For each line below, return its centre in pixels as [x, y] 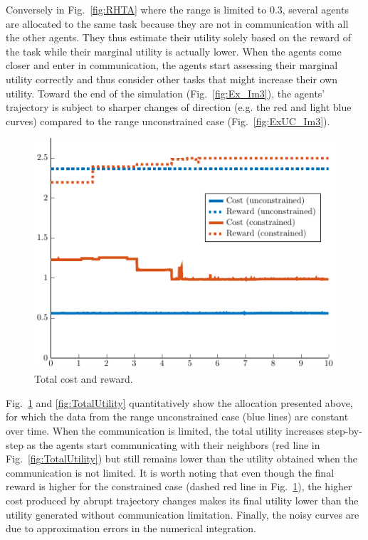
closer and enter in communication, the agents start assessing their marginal [172, 65]
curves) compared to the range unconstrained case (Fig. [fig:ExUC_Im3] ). [168, 121]
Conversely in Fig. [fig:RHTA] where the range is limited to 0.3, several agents [177, 9]
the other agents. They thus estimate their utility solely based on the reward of [179, 37]
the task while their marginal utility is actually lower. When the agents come [174, 51]
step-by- [345, 430]
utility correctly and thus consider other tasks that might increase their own [172, 79]
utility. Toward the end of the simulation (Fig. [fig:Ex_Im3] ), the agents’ [165, 93]
